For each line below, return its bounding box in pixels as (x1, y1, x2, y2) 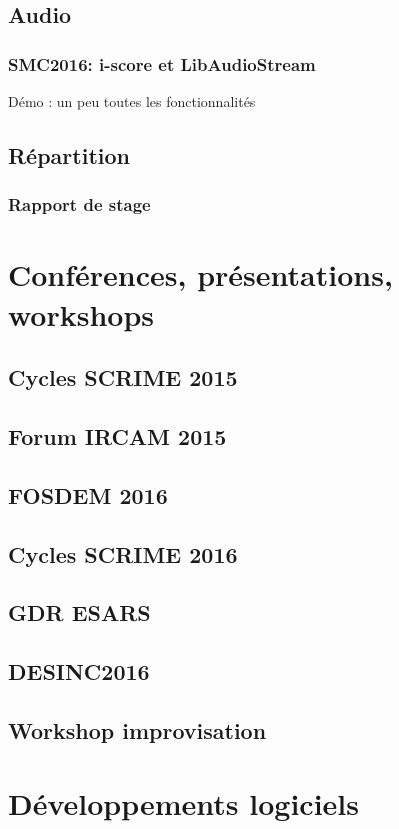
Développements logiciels (8, 783, 360, 824)
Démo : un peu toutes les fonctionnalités (8, 91, 256, 111)
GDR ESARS (8, 597, 151, 628)
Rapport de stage (8, 192, 151, 217)
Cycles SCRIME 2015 (8, 362, 238, 393)
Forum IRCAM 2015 (8, 420, 227, 451)
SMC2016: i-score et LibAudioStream (8, 51, 316, 76)
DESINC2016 (8, 656, 150, 687)
